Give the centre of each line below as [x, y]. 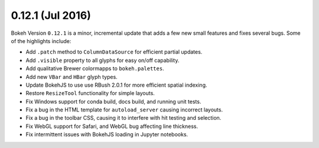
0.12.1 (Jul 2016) [51, 15]
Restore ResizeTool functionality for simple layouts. [90, 93]
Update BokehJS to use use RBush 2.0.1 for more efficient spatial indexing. [116, 85]
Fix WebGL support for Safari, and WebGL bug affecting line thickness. [112, 126]
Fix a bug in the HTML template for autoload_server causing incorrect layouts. [124, 110]
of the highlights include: [41, 41]
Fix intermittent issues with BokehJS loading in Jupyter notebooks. [107, 134]
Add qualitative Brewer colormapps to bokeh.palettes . [95, 68]
